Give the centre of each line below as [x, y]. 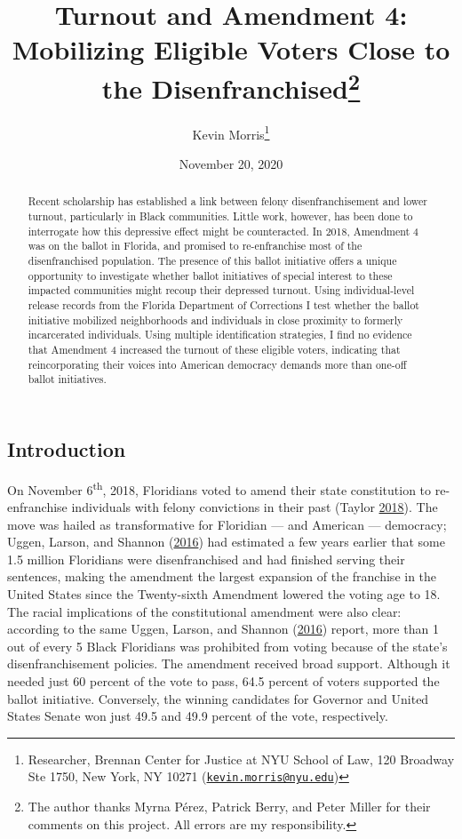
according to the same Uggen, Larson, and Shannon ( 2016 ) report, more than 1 [223, 629]
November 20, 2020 [231, 164]
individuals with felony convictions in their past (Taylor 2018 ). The [255, 507]
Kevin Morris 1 [231, 132]
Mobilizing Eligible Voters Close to [231, 49]
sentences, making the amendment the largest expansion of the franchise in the [222, 576]
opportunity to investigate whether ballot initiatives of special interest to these [210, 275]
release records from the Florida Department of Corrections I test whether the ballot [223, 305]
